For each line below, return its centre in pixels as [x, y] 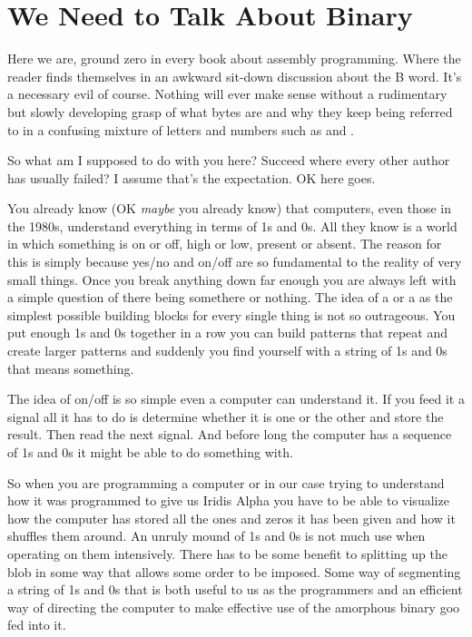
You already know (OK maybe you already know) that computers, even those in [229, 208]
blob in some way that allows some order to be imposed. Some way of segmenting [234, 571]
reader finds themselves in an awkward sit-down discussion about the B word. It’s [235, 76]
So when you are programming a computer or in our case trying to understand [226, 482]
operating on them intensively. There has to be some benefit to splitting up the [227, 553]
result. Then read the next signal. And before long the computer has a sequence [230, 434]
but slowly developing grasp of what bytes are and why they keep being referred [230, 111]
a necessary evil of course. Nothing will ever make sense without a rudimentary [227, 94]
